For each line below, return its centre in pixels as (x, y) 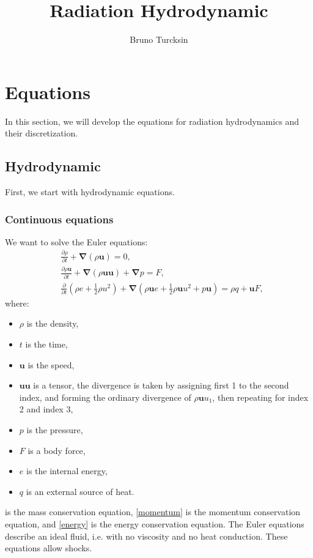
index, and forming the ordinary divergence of (105, 397)
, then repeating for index (260, 397)
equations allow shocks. (49, 548)
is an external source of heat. (80, 491)
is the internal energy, (67, 471)
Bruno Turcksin (159, 39)
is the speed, (51, 364)
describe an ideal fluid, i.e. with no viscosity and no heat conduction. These (146, 536)
